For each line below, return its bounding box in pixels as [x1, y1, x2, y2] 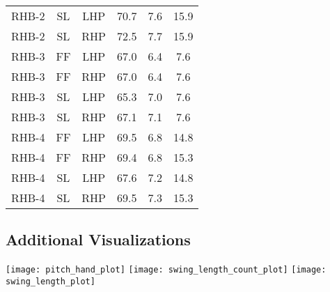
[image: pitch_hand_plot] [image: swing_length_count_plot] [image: [6, 265, 327, 275]
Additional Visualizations [6, 229, 191, 250]
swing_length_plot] [6, 276, 95, 286]
